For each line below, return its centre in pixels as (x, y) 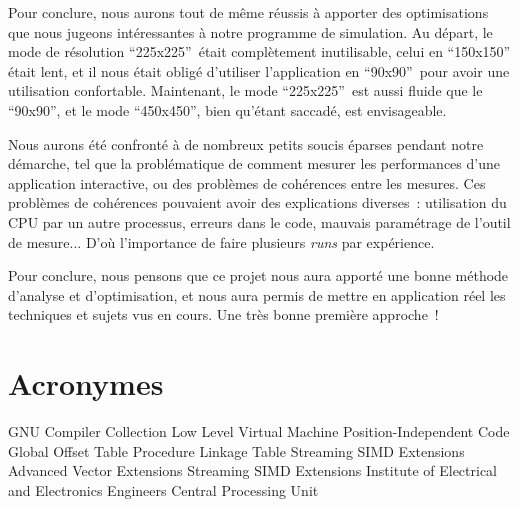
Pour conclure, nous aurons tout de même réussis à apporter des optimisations (248, 12)
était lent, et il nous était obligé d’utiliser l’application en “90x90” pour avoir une (259, 70)
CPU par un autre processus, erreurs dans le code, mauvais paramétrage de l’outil (259, 221)
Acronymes (86, 383)
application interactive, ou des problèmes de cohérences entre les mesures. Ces (247, 182)
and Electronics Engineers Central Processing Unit (163, 489)
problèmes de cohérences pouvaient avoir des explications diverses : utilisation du (257, 202)
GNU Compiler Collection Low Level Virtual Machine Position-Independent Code (259, 431)
